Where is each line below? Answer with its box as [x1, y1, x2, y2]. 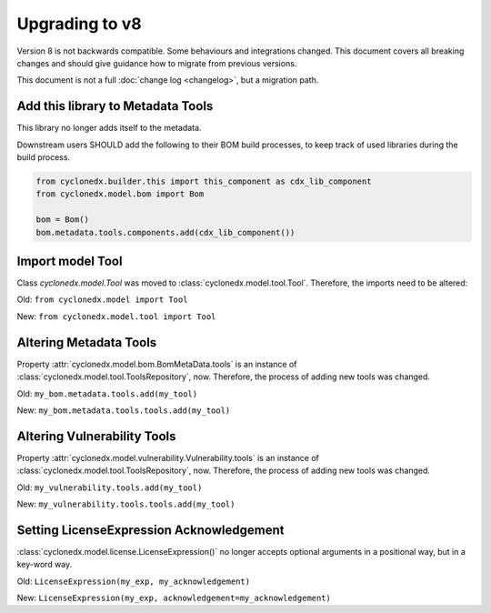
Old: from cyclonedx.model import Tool [16, 294, 188, 305]
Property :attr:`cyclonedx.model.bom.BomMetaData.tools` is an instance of [16, 358, 297, 369]
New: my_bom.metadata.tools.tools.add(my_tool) [16, 405, 231, 416]
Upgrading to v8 [16, 14, 142, 34]
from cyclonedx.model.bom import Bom [35, 189, 205, 199]
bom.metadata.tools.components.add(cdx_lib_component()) [35, 227, 296, 237]
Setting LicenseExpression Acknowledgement [16, 522, 285, 538]
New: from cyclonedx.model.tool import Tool [16, 310, 216, 322]
